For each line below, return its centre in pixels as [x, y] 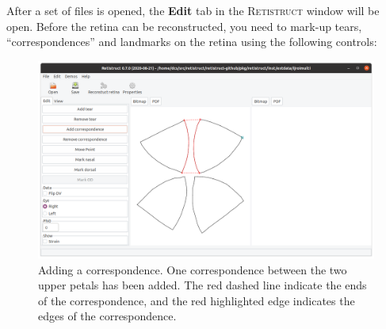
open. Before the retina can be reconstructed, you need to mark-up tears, [184, 26]
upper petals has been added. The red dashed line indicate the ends [203, 285]
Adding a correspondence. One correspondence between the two [193, 269]
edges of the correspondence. [107, 316]
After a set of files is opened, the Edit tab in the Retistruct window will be [193, 10]
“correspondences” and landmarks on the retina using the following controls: [192, 42]
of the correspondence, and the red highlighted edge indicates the [197, 300]
